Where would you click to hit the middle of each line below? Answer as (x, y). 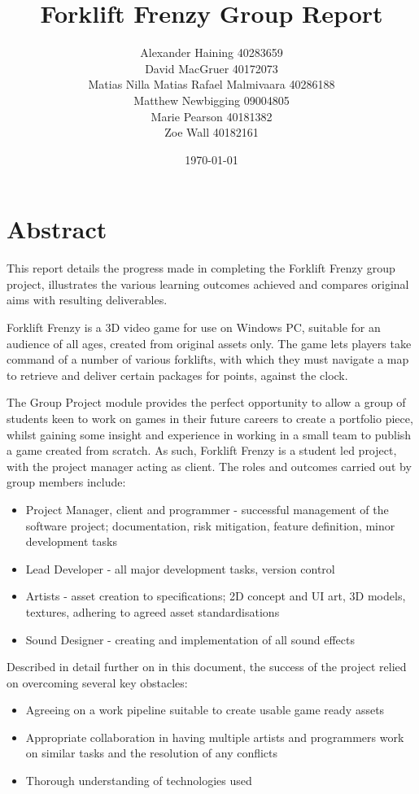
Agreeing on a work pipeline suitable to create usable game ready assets (205, 710)
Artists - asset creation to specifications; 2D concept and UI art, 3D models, (216, 596)
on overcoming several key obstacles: (97, 682)
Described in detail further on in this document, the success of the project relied (207, 667)
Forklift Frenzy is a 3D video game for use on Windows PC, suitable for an (194, 327)
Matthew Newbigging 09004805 (212, 100)
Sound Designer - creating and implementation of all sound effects (190, 639)
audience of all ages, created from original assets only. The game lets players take (209, 343)
